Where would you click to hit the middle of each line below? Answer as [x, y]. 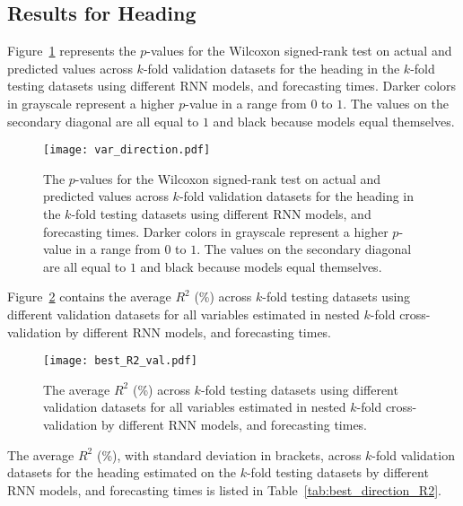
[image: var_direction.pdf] [127, 150]
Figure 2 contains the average [89, 297]
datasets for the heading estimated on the [122, 472]
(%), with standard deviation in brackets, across [229, 454]
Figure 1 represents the [72, 51]
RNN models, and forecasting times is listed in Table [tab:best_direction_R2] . [224, 489]
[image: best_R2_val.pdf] [120, 361]
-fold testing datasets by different [337, 472]
